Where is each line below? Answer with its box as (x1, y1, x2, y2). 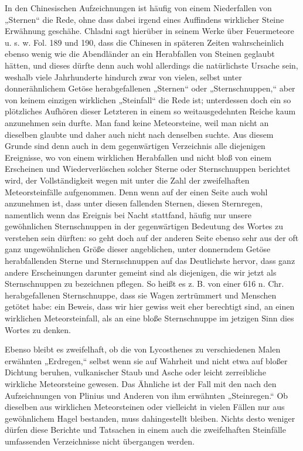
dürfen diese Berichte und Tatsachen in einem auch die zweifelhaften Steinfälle (5, 423, 286, 436)
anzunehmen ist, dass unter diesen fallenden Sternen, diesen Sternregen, (5, 197, 263, 209)
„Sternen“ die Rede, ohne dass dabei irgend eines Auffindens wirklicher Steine (5, 13, 284, 25)
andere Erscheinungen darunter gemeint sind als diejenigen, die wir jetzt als (5, 266, 277, 278)
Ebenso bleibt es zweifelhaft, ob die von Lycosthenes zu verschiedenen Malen (5, 343, 281, 355)
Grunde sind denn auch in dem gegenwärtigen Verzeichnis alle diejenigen (5, 140, 265, 152)
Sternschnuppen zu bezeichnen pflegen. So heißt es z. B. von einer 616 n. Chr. (5, 277, 284, 290)
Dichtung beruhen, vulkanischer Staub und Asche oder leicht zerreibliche (5, 366, 266, 378)
